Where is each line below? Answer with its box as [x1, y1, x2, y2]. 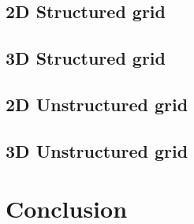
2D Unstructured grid [6, 91, 188, 116]
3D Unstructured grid [6, 138, 188, 162]
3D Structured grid [6, 46, 166, 70]
